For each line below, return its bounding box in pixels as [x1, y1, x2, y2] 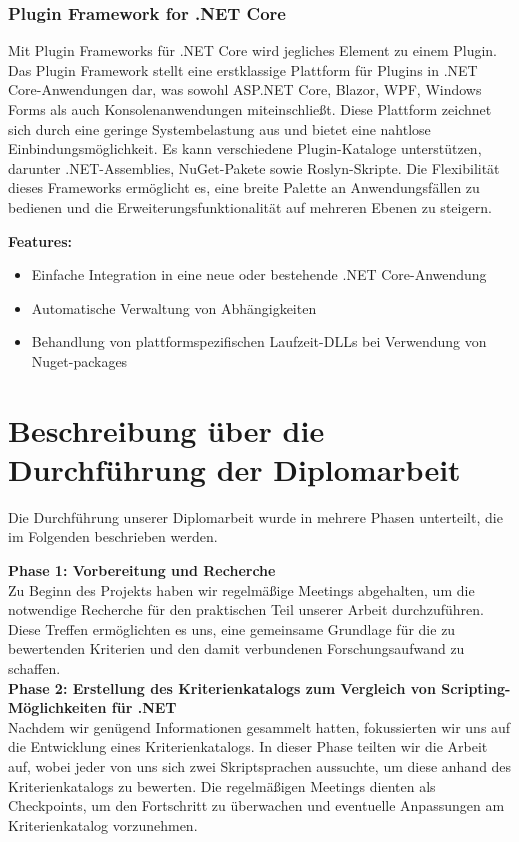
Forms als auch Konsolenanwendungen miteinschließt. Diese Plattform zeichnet [8, 99, 492, 119]
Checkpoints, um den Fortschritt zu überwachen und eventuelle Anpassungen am [8, 795, 505, 816]
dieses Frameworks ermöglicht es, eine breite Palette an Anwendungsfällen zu [8, 177, 480, 198]
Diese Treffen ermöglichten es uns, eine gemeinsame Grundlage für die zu [8, 618, 456, 639]
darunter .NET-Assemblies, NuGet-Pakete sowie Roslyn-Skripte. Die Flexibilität [8, 157, 500, 178]
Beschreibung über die [8, 409, 325, 450]
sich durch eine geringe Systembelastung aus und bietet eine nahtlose [8, 118, 431, 139]
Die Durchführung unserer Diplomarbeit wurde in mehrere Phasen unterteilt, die [8, 506, 503, 527]
